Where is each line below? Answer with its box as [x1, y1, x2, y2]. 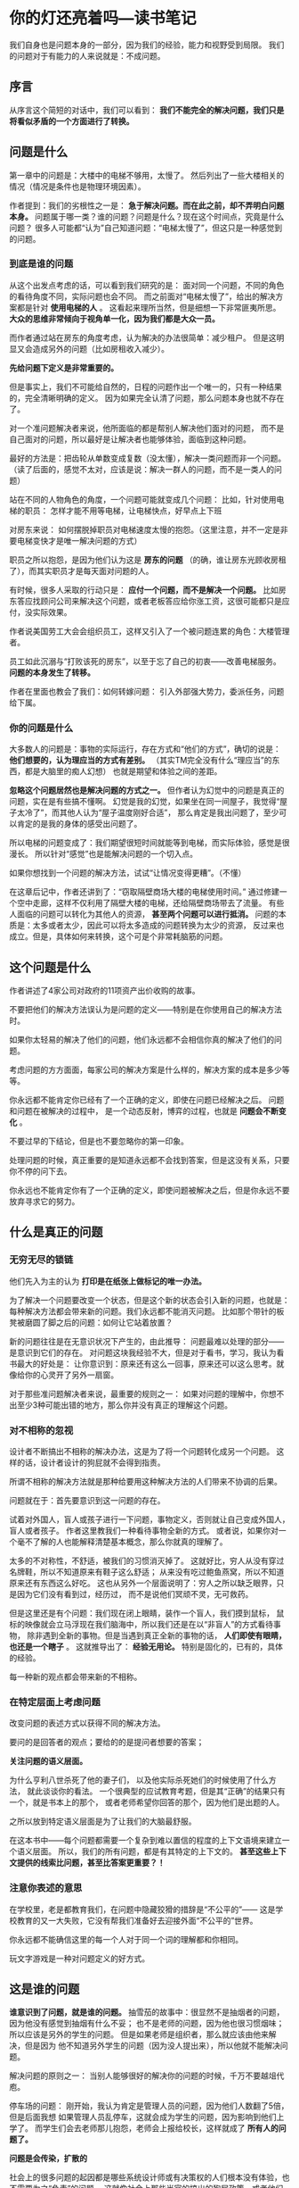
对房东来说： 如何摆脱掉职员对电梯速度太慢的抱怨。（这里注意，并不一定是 [9, 524, 280, 535]
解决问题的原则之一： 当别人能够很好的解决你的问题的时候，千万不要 [9, 2070, 261, 2081]
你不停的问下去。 [9, 1166, 72, 1177]
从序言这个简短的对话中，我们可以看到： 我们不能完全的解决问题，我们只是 [9, 104, 285, 115]
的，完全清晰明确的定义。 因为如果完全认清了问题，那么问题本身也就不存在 [9, 392, 285, 403]
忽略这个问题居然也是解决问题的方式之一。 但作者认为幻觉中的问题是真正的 [9, 785, 285, 795]
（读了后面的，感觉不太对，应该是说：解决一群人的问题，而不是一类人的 [9, 463, 274, 474]
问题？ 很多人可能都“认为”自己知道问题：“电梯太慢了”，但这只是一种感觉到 [9, 222, 283, 233]
